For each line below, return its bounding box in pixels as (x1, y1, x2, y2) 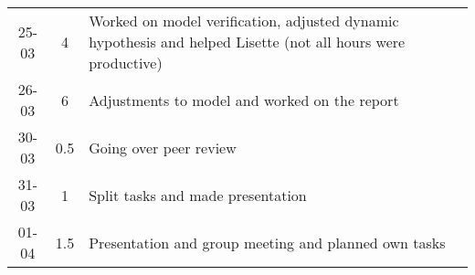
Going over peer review (89, 136, 237, 158)
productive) (89, 52, 163, 73)
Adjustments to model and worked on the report (89, 89, 399, 111)
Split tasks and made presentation (89, 184, 307, 206)
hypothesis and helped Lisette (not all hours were (89, 31, 406, 52)
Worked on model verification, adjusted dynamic (89, 10, 399, 31)
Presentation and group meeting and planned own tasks (89, 231, 446, 253)
